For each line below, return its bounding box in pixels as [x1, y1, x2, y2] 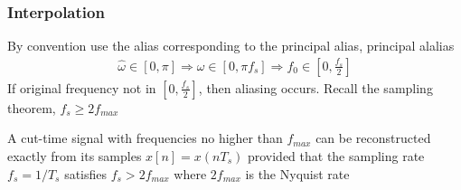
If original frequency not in [7, 78, 156, 97]
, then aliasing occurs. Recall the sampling [198, 78, 433, 97]
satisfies [64, 164, 108, 183]
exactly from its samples [7, 147, 142, 166]
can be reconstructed [315, 128, 431, 147]
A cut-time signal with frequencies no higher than [7, 128, 283, 147]
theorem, [7, 98, 56, 117]
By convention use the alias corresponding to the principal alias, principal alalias [7, 36, 455, 55]
